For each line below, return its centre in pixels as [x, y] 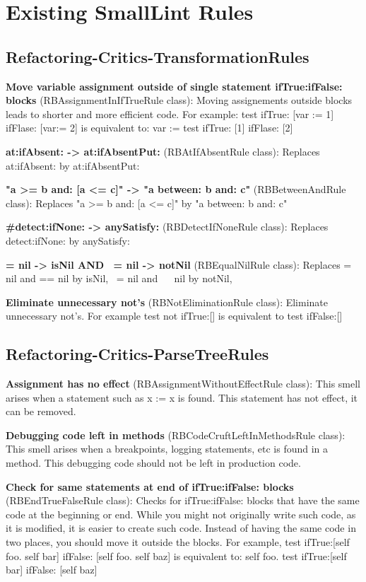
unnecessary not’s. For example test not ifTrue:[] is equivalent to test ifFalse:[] [174, 316]
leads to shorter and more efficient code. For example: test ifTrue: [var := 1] [170, 114]
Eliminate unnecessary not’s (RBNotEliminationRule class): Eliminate [167, 302]
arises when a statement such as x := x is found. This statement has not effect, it [182, 397]
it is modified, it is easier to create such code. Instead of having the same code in [181, 528]
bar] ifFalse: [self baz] [52, 570]
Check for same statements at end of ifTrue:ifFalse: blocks [150, 486]
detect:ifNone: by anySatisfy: [68, 240]
